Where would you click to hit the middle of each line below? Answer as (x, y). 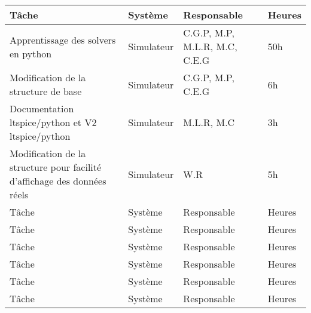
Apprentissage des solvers (63, 39)
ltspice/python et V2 (53, 122)
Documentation (42, 108)
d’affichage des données (58, 181)
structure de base (46, 91)
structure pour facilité (56, 167)
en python (31, 53)
